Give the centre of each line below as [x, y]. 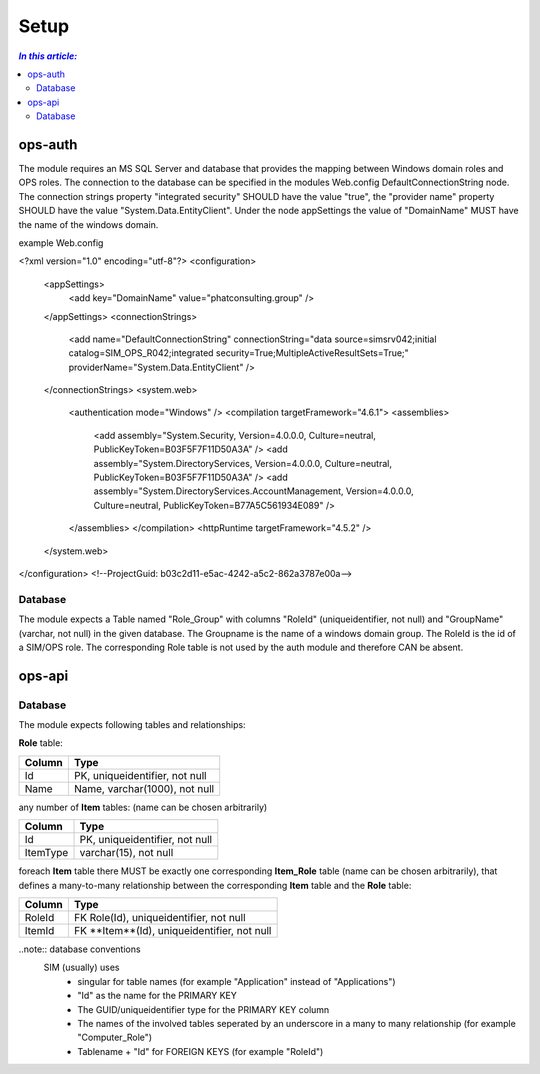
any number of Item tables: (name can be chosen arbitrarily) [143, 807]
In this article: [48, 56]
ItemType [46, 853]
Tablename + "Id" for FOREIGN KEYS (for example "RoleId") [200, 1051]
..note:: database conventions [79, 949]
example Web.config [61, 242]
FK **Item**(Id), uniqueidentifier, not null [172, 931]
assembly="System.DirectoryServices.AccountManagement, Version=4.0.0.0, [253, 491]
